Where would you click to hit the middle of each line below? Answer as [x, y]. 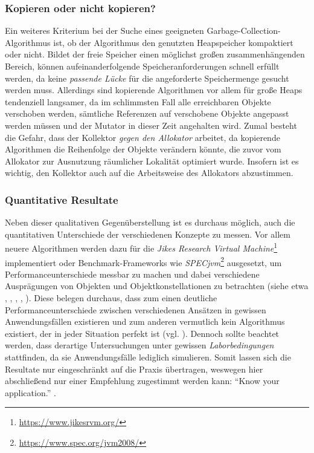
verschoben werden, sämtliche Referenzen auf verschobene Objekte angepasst [147, 113]
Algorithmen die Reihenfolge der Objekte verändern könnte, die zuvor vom [143, 149]
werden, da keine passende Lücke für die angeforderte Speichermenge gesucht [147, 78]
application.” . [30, 392]
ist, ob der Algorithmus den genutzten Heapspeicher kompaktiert [173, 42]
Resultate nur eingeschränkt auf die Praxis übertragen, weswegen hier [134, 369]
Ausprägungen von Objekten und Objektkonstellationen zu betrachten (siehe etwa [157, 286]
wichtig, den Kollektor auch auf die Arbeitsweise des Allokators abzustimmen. [149, 173]
